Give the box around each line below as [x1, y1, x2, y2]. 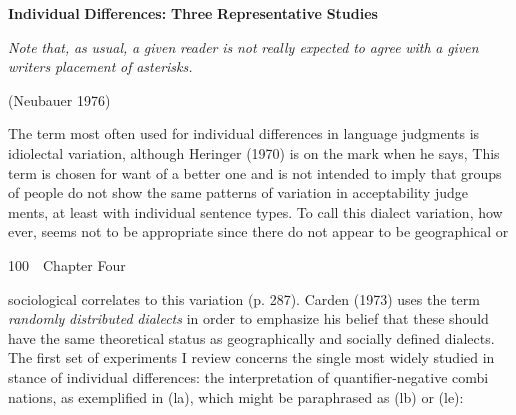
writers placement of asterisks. [8, 56, 193, 77]
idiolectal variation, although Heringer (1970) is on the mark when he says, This [8, 142, 500, 163]
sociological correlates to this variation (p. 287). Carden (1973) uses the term [8, 288, 480, 309]
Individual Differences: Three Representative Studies [8, 3, 378, 23]
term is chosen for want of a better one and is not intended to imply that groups [8, 162, 502, 183]
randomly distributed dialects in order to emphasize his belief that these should [8, 308, 489, 329]
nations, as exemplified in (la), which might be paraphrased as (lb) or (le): [8, 386, 464, 407]
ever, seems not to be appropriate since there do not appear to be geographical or [8, 221, 509, 242]
